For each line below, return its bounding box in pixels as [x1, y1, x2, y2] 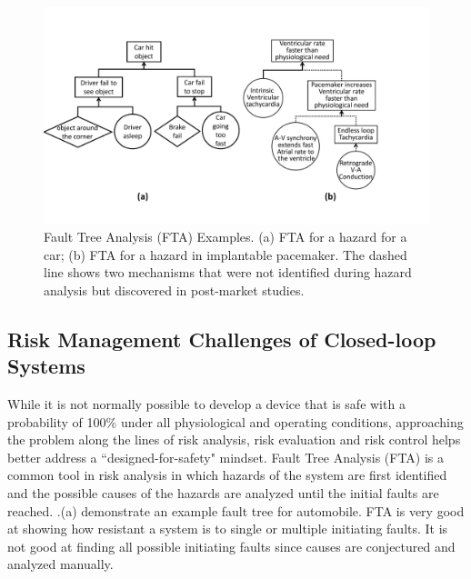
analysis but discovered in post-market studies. [44, 280, 305, 299]
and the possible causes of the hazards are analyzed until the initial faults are [7, 484, 439, 503]
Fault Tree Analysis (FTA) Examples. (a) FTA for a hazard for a [44, 227, 407, 246]
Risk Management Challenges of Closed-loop [7, 324, 436, 353]
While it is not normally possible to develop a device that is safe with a [7, 394, 406, 414]
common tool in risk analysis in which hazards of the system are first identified [7, 465, 447, 484]
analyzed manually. [7, 554, 114, 574]
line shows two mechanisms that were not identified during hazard [44, 263, 412, 282]
